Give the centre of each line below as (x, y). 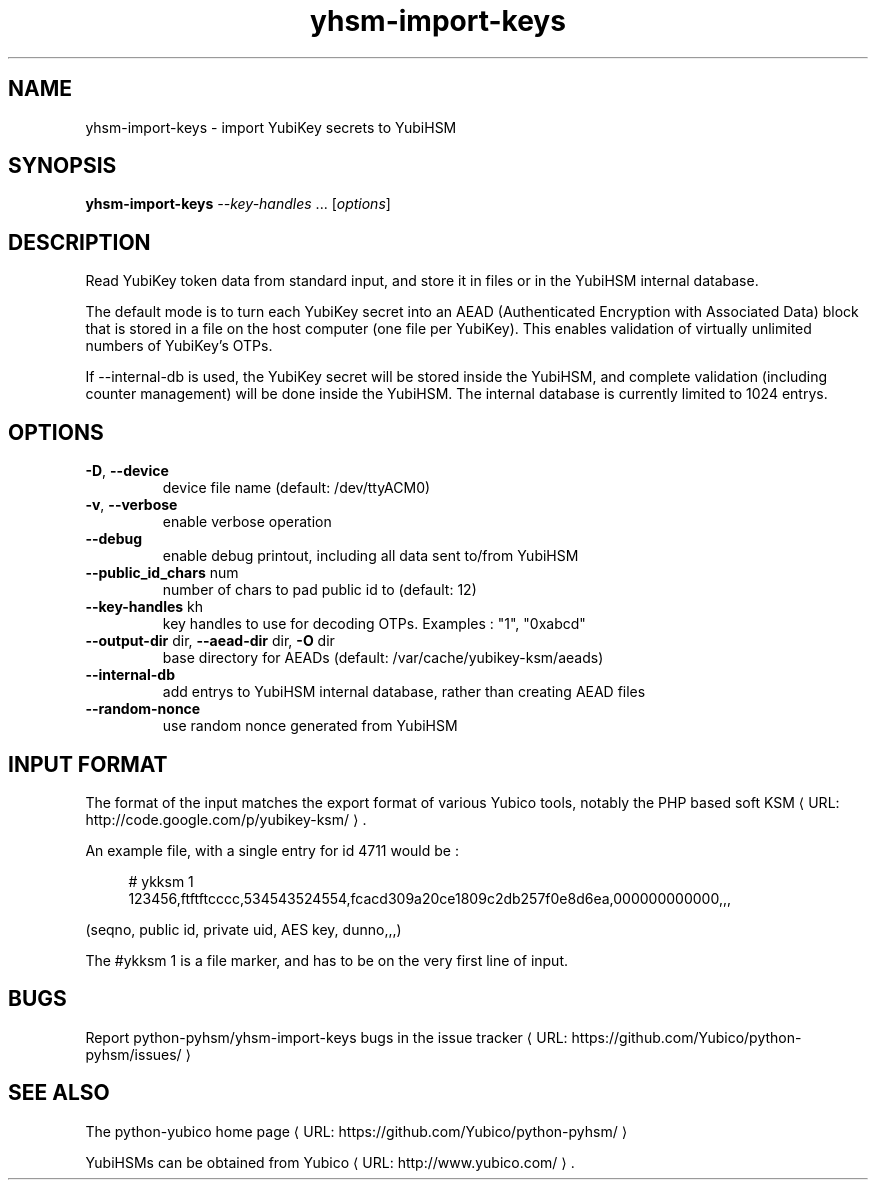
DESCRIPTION (79, 242)
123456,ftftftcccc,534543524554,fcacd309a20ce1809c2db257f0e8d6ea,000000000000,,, (429, 898)
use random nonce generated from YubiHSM (310, 726)
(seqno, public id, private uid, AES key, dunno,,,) (243, 929)
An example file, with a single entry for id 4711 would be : (272, 850)
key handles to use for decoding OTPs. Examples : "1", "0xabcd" (374, 624)
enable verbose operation (247, 522)
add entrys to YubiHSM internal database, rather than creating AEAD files (404, 692)
